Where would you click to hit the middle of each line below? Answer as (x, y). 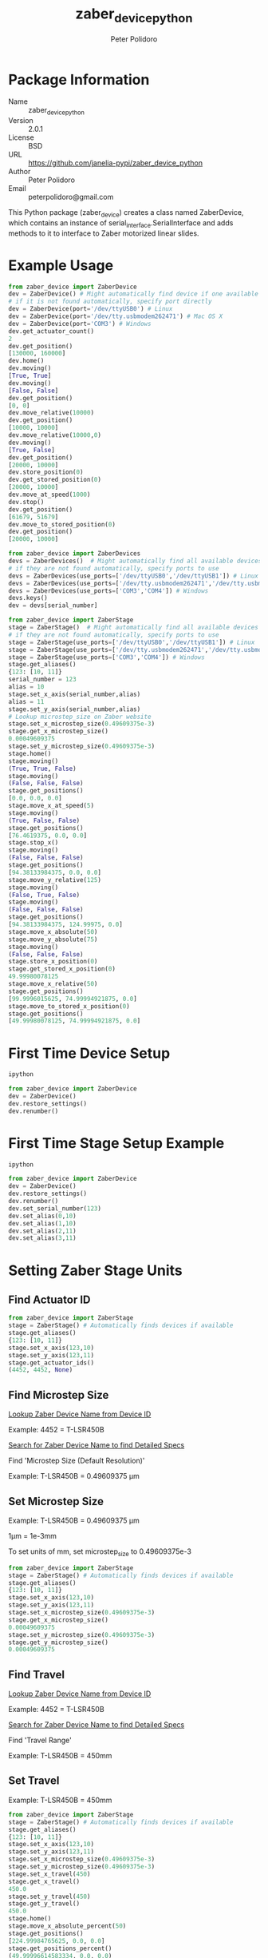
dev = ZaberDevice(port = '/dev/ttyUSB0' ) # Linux (91, 309)
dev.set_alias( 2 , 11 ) (43, 1231)
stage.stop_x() (33, 843)
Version (21, 121)
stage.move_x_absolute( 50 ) (53, 931)
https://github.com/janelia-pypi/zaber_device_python (116, 163)
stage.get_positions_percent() (60, 1948)
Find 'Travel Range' (40, 1740)
